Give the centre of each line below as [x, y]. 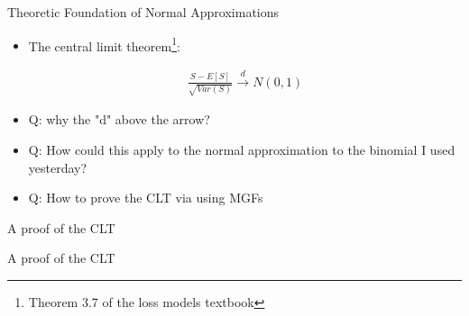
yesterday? [58, 167]
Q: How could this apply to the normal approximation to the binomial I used [242, 149]
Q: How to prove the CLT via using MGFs [146, 198]
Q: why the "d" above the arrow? [119, 119]
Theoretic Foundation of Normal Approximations [143, 12]
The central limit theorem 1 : [104, 44]
